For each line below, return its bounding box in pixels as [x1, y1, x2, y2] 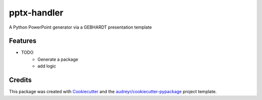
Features [9, 37, 36, 45]
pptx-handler [9, 7, 64, 18]
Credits [9, 76, 32, 84]
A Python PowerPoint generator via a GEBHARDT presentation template [9, 24, 152, 30]
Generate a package [37, 56, 79, 62]
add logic [37, 63, 56, 69]
